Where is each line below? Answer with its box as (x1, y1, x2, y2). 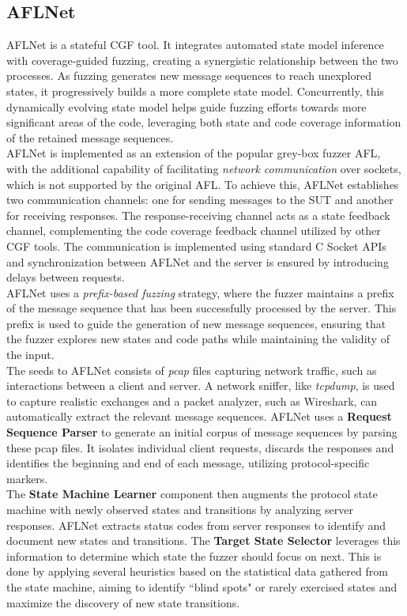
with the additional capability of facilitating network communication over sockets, (6, 160, 401, 176)
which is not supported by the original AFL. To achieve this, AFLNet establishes (6, 176, 399, 192)
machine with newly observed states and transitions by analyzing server (6, 501, 353, 518)
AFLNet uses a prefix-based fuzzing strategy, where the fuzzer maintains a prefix (6, 284, 394, 300)
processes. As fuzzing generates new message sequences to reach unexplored (6, 67, 371, 84)
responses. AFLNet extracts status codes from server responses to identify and (6, 516, 386, 533)
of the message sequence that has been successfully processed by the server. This (6, 300, 397, 316)
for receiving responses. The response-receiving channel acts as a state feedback (6, 206, 390, 223)
